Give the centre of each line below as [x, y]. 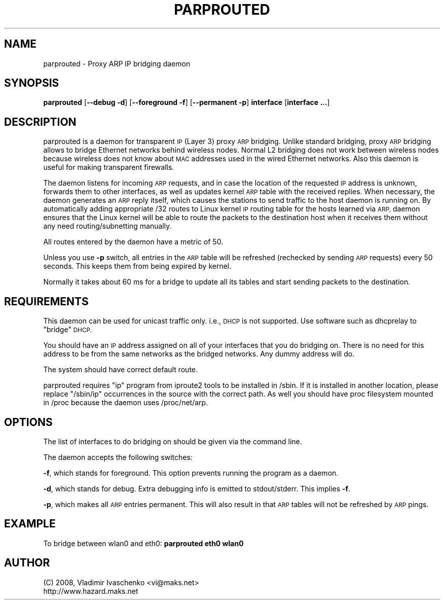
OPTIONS [28, 422]
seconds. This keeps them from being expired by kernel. [137, 266]
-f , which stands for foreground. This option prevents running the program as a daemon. [191, 473]
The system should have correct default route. [121, 370]
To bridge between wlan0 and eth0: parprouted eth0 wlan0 [143, 543]
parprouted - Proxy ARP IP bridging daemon [117, 63]
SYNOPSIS [32, 83]
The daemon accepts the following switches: [118, 457]
